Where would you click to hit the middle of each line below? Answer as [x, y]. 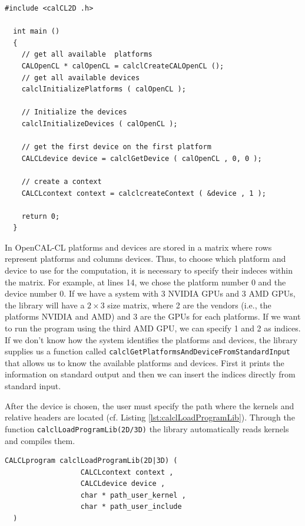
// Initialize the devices [74, 112]
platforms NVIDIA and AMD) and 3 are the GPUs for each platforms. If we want [153, 316]
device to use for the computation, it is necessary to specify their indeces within [149, 270]
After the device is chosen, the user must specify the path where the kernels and [150, 405]
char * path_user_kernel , [133, 495]
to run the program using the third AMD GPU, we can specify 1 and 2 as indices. [153, 328]
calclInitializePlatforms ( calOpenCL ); [104, 89]
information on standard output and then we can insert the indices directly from [150, 374]
